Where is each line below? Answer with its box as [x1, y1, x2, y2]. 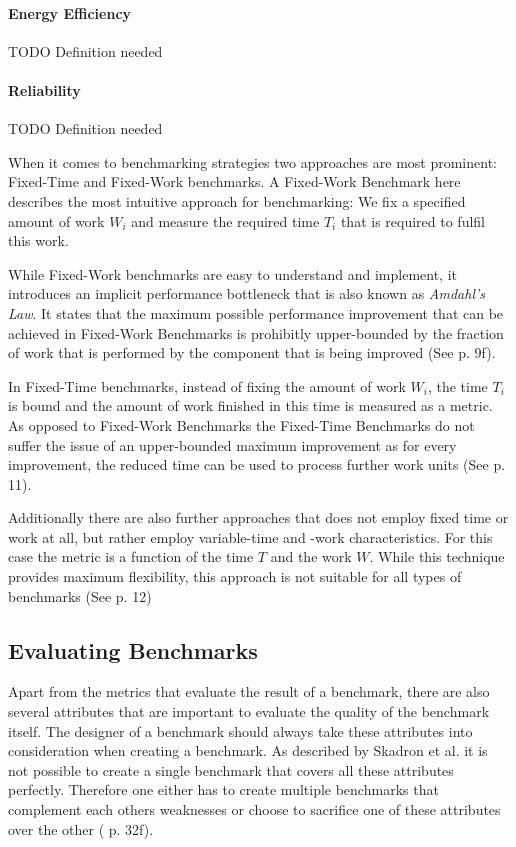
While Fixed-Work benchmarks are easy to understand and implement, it [8, 263, 457, 284]
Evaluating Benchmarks [8, 634, 258, 665]
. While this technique [369, 546, 505, 567]
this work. [8, 230, 69, 251]
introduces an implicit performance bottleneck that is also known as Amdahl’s [8, 283, 486, 304]
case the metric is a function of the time [8, 546, 254, 567]
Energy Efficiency [8, 2, 132, 23]
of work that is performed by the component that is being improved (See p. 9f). [8, 342, 496, 363]
